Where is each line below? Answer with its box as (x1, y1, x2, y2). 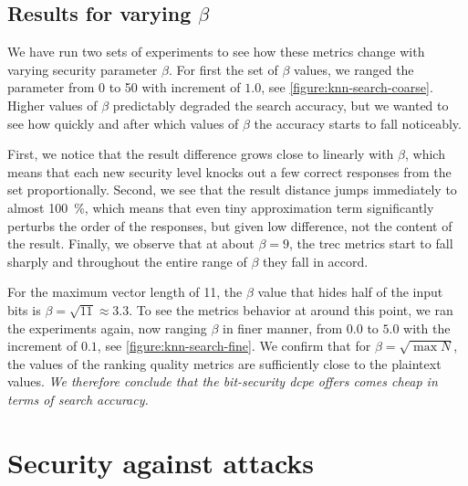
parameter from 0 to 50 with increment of (7, 78, 241, 97)
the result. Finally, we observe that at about (7, 234, 255, 253)
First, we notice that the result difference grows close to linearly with (7, 144, 394, 164)
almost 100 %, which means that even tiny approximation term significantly (7, 197, 434, 217)
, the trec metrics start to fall (288, 234, 453, 253)
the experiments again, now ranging (7, 318, 207, 337)
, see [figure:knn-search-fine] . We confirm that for (97, 336, 371, 355)
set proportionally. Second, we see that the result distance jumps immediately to (7, 180, 457, 199)
